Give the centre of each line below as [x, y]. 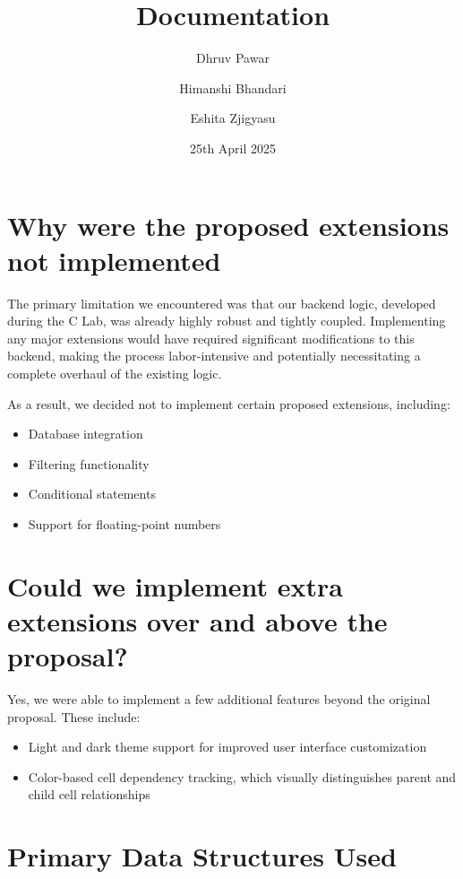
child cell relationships [89, 794]
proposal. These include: [74, 716]
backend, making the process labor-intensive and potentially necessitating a [214, 356]
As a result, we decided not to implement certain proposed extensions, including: [229, 403]
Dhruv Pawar [233, 58]
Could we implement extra [176, 585]
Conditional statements [92, 494]
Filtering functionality [89, 463]
